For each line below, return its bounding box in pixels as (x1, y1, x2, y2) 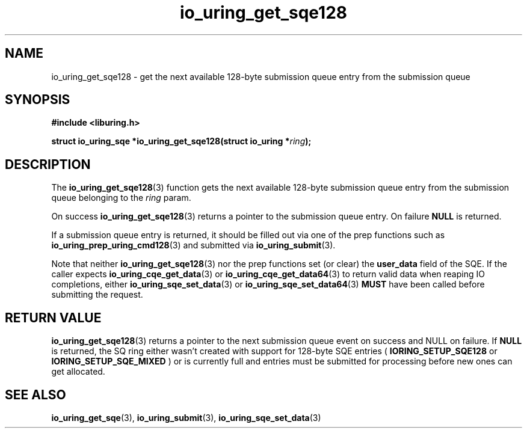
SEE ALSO (5, 387, 66, 402)
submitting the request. (51, 289, 143, 300)
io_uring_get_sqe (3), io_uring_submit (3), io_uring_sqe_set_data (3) (51, 412, 321, 423)
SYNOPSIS (5, 92, 70, 108)
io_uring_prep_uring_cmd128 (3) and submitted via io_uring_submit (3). (51, 240, 336, 251)
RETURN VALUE (5, 310, 102, 325)
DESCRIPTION (5, 156, 91, 172)
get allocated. (51, 366, 105, 377)
